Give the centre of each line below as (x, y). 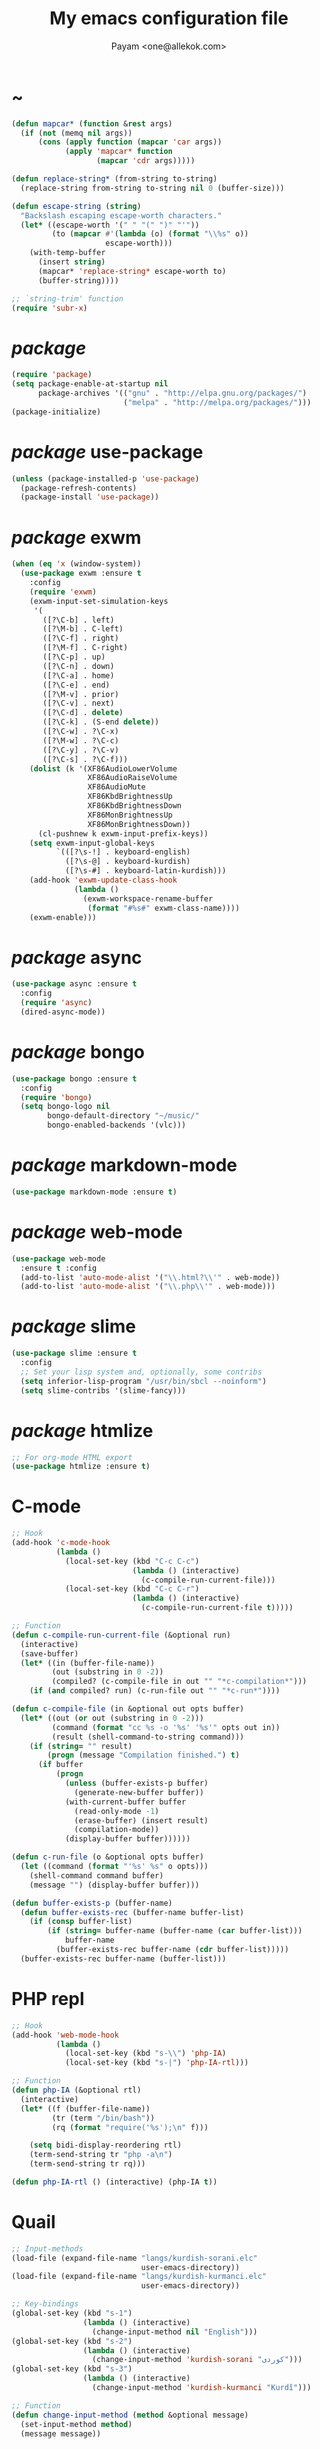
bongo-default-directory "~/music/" (123, 1116)
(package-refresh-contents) (79, 488)
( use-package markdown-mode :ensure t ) (94, 1192)
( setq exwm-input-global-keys (92, 843)
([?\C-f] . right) (80, 638)
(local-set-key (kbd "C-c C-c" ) (132, 1561)
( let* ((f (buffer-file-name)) (85, 2108)
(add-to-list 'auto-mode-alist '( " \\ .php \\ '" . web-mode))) (148, 1287)
